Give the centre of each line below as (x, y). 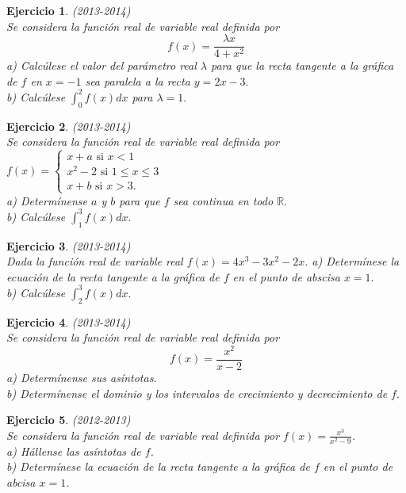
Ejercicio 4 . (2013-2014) (69, 321)
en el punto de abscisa (286, 276)
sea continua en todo (223, 200)
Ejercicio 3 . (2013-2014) (69, 245)
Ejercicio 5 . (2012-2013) (69, 420)
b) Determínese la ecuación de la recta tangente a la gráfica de (158, 466)
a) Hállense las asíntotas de (74, 451)
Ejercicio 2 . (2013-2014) (69, 126)
